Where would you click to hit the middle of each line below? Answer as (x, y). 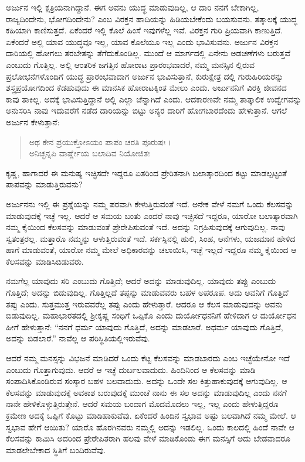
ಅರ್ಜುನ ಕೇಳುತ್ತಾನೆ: (33, 122)
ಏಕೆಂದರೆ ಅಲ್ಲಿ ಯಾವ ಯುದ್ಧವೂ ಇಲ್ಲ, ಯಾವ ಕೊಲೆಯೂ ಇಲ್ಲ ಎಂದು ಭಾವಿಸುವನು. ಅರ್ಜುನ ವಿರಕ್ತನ (142, 41)
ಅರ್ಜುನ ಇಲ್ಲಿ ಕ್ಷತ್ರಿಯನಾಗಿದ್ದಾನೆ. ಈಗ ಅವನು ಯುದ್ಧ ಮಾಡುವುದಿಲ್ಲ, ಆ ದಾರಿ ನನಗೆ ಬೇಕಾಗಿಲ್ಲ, (133, 7)
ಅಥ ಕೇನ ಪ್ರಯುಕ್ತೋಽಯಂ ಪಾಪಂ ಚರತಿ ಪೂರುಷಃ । (100, 141)
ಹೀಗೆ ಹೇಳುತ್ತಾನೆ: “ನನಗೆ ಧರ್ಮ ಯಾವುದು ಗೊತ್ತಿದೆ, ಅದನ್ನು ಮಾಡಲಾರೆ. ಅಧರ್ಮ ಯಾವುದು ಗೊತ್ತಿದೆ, (145, 326)
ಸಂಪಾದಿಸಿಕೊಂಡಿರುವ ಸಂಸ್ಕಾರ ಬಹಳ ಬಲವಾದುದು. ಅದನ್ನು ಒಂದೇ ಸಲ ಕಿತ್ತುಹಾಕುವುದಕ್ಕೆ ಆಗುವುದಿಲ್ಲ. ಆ (147, 381)
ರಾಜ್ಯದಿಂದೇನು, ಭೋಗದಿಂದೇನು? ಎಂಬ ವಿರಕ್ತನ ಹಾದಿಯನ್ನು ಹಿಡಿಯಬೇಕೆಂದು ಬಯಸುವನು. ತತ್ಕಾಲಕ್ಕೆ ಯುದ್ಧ (152, 18)
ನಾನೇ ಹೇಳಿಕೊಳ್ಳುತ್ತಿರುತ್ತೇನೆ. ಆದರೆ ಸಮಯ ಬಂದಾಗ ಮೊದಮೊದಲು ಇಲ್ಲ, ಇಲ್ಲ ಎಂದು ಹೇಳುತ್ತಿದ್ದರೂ (142, 404)
